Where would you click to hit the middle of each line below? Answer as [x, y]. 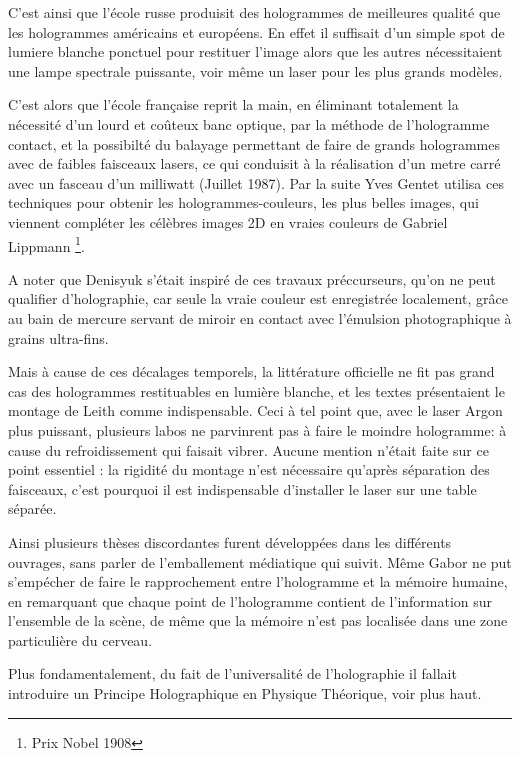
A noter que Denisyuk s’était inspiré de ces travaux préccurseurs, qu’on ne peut [252, 278]
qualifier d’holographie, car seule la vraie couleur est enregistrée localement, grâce [258, 298]
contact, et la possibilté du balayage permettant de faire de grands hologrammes [254, 143]
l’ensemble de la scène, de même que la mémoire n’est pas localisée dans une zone [258, 620]
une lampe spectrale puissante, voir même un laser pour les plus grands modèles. [255, 70]
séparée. [32, 508]
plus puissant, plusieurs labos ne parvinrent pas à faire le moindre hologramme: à [257, 429]
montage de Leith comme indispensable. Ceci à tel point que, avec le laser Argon [255, 410]
